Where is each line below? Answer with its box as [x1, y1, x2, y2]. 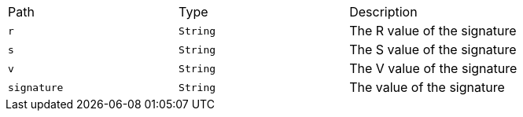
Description [349, 4, 418, 20]
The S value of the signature [349, 42, 517, 57]
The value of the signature [349, 79, 505, 95]
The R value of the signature [349, 23, 517, 38]
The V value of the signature [349, 60, 517, 76]
